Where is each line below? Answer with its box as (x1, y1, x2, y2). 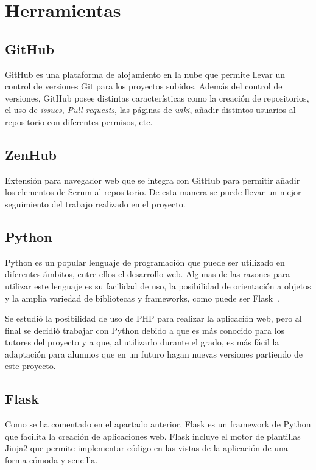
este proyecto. (5, 359, 56, 372)
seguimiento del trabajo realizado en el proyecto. (5, 197, 186, 210)
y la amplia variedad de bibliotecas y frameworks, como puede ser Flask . (5, 291, 279, 304)
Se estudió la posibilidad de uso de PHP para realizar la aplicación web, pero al (5, 312, 302, 325)
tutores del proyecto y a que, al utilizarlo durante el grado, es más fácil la (5, 336, 279, 348)
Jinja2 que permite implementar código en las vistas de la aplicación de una (5, 441, 288, 454)
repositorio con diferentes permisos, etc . (5, 115, 153, 128)
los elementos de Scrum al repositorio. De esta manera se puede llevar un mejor (5, 185, 301, 198)
